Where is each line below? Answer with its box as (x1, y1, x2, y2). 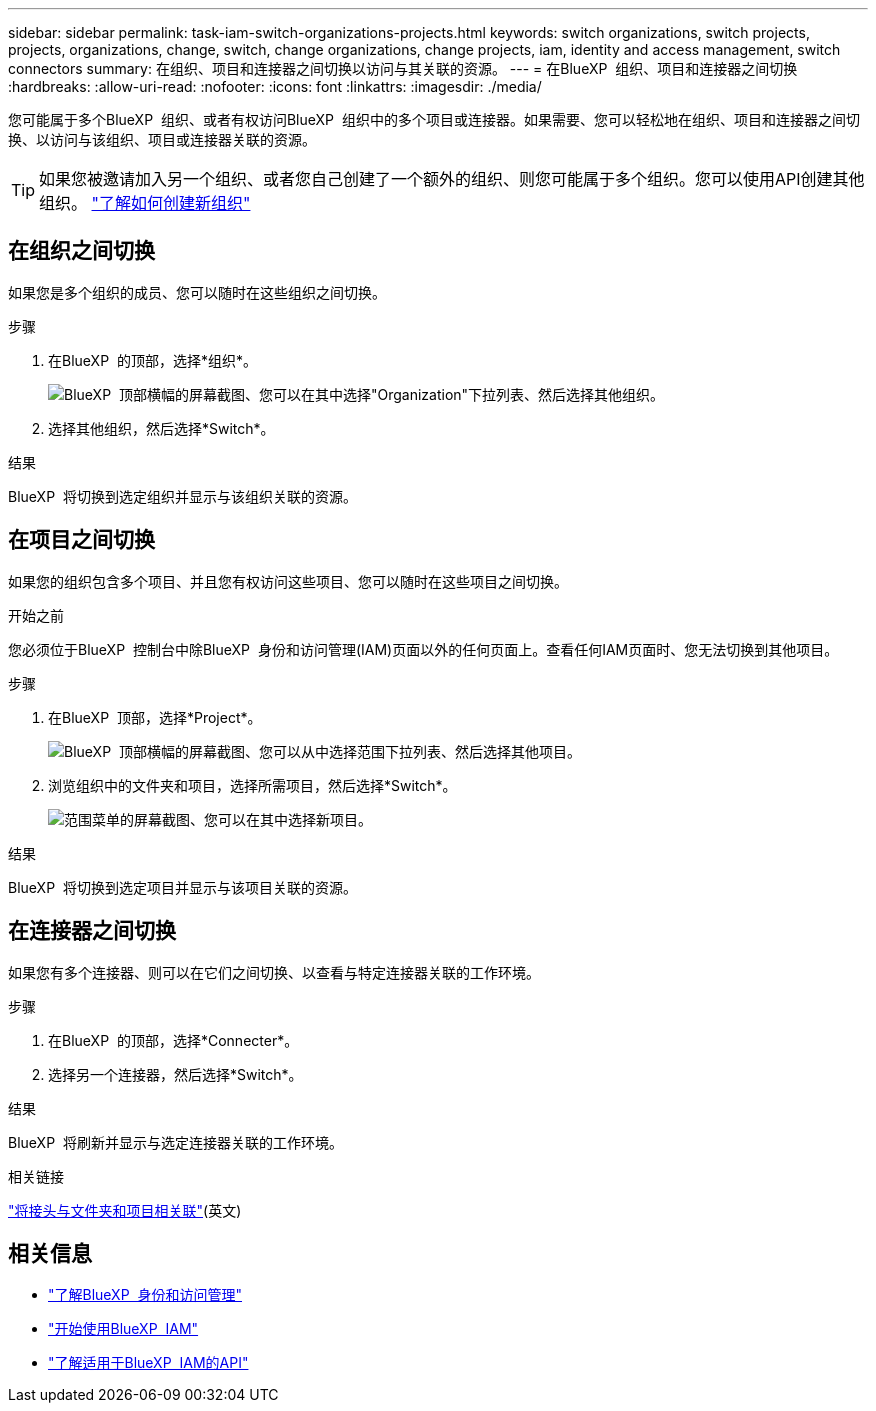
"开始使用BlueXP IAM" (48, 1320, 199, 1338)
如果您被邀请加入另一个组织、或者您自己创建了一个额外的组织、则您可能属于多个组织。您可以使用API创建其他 (39, 169, 865, 189)
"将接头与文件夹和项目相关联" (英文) (8, 1201, 242, 1219)
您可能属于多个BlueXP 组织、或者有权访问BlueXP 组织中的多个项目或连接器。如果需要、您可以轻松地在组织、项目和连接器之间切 (8, 111, 860, 128)
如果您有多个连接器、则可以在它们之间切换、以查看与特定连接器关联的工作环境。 (8, 963, 540, 981)
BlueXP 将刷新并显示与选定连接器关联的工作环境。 (8, 1133, 343, 1151)
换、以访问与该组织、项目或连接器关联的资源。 (8, 131, 316, 148)
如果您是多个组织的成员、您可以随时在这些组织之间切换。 (8, 283, 386, 301)
